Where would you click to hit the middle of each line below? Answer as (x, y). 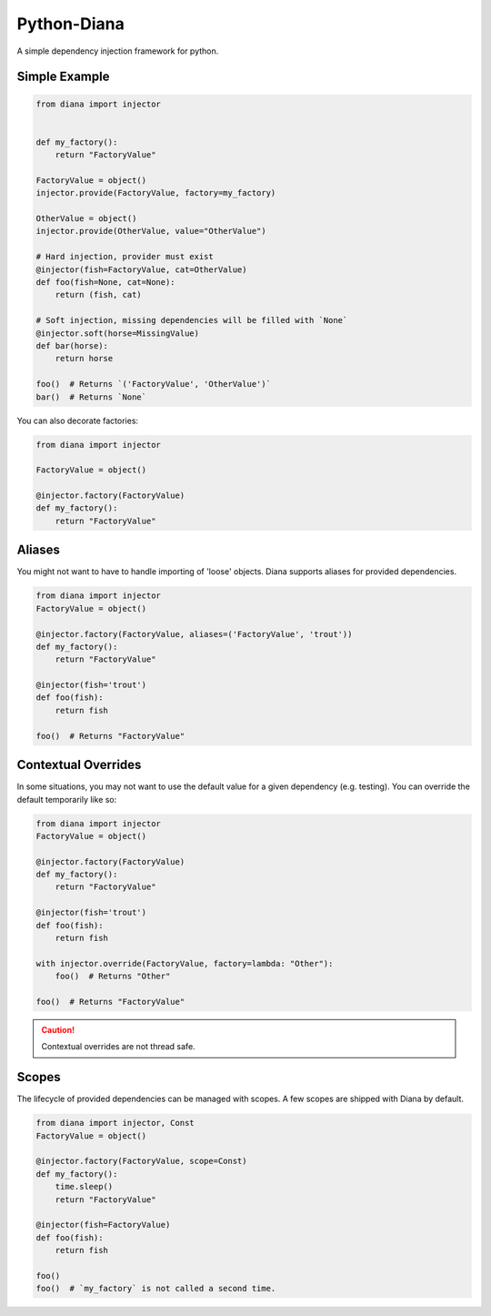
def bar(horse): (72, 345)
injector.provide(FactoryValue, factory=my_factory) (156, 193)
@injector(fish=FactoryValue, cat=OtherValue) (141, 269)
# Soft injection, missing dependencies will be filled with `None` (192, 320)
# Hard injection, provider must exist (125, 257)
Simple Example (63, 77)
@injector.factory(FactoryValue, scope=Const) (141, 1161)
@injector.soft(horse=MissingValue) (118, 333)
